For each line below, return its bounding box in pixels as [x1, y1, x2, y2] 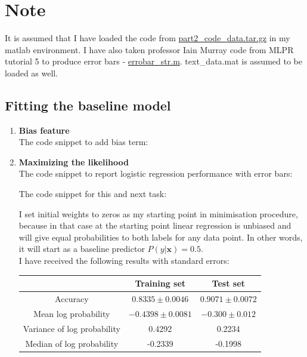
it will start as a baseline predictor [18, 242, 145, 255]
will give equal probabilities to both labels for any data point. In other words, [18, 230, 303, 243]
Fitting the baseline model [5, 96, 171, 114]
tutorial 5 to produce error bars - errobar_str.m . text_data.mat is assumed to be [5, 55, 302, 67]
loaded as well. [5, 66, 58, 79]
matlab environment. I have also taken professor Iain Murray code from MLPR [5, 43, 294, 56]
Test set [212, 277, 245, 290]
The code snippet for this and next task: [18, 187, 167, 200]
